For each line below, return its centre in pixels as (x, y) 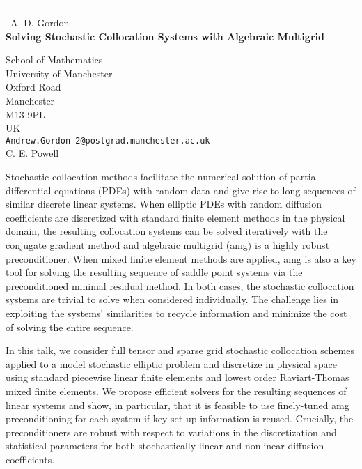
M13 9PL (25, 114)
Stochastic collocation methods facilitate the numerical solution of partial (162, 176)
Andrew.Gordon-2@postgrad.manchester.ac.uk (108, 140)
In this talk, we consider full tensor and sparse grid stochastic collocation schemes (180, 350)
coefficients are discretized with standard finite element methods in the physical (175, 217)
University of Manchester (59, 73)
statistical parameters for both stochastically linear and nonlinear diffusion (165, 446)
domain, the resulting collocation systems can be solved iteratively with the (167, 231)
